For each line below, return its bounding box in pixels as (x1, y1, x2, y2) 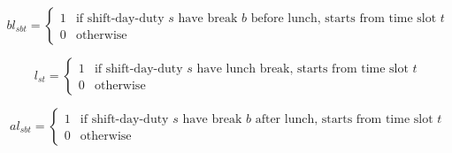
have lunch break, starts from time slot (196, 62, 409, 75)
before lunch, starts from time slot (250, 11, 437, 25)
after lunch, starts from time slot (255, 112, 433, 126)
